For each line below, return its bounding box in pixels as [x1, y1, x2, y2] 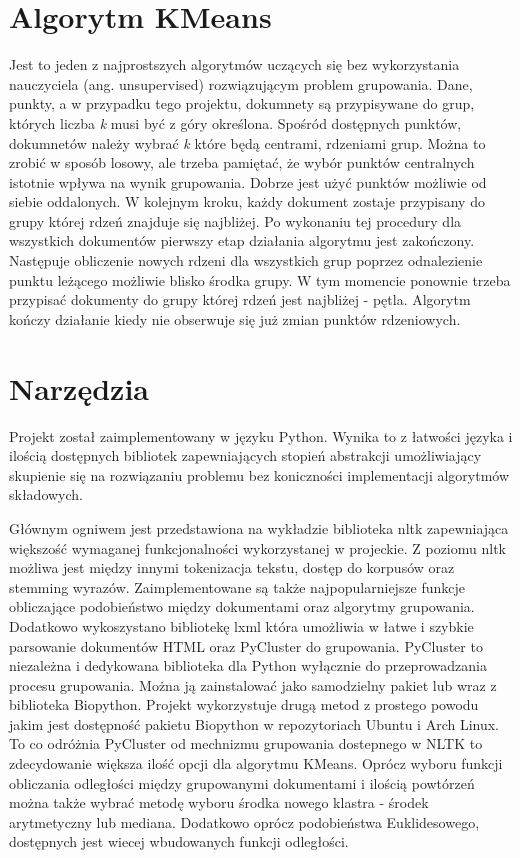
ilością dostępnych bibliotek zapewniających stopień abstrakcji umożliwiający [9, 445, 482, 466]
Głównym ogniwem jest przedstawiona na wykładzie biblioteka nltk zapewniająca [9, 517, 509, 538]
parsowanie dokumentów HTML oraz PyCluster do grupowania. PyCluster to [9, 635, 483, 656]
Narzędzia [9, 367, 149, 408]
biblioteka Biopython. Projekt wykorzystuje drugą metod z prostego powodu [9, 694, 479, 715]
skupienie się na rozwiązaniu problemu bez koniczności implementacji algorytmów [9, 464, 510, 485]
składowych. [9, 484, 84, 505]
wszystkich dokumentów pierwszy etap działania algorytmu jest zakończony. [9, 230, 475, 251]
